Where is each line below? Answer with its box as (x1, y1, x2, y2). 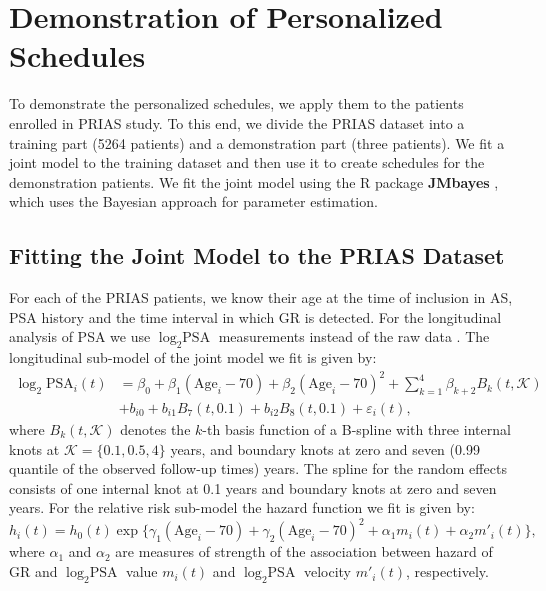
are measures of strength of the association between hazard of (115, 541, 493, 562)
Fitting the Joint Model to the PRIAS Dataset (9, 240, 505, 271)
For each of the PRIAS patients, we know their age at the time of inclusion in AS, (9, 287, 513, 308)
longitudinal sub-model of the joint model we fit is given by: (9, 347, 377, 368)
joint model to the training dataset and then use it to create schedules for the (9, 152, 485, 173)
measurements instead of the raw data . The (218, 326, 490, 347)
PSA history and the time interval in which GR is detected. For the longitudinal (9, 306, 502, 327)
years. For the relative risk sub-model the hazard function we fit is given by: (9, 497, 475, 518)
